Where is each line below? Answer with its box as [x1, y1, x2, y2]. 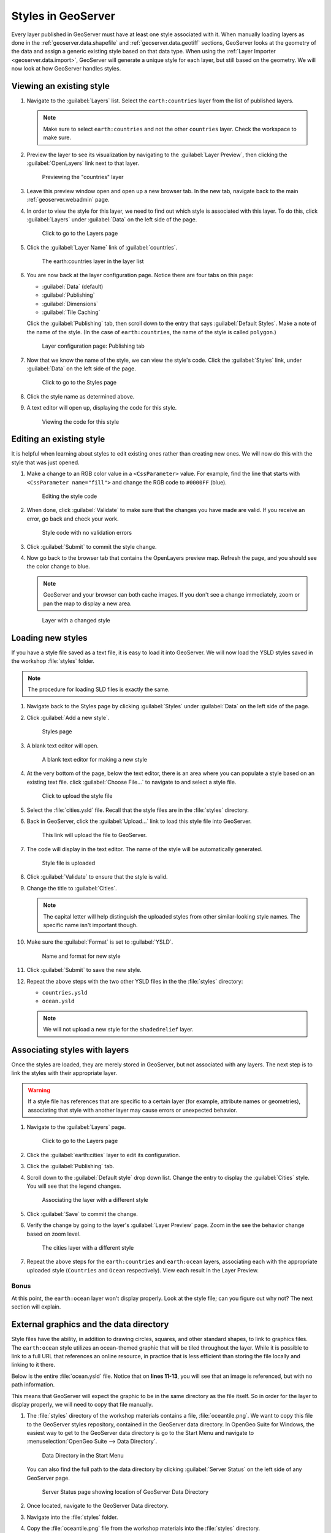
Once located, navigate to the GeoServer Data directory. [26, 1502, 169, 1510]
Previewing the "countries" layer [42, 174, 124, 181]
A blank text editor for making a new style [42, 755, 147, 763]
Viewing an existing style [11, 80, 110, 91]
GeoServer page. [26, 1474, 70, 1481]
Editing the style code [42, 492, 97, 500]
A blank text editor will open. [26, 742, 99, 749]
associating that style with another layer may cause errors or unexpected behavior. [28, 1106, 237, 1114]
